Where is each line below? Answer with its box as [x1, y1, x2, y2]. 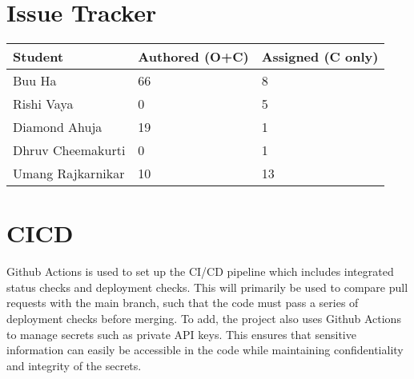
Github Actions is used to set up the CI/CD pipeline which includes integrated [6, 263, 394, 280]
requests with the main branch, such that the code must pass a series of [6, 294, 359, 311]
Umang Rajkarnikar [13, 164, 125, 183]
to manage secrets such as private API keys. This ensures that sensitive [6, 325, 356, 342]
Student [13, 47, 64, 66]
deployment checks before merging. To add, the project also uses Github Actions [6, 310, 401, 327]
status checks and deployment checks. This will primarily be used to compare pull [6, 278, 408, 295]
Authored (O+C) [138, 47, 249, 66]
